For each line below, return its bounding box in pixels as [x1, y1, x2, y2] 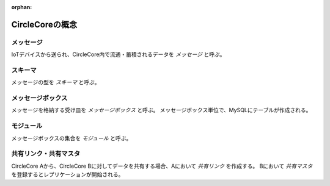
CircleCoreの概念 [11, 19, 78, 30]
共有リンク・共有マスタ [11, 149, 81, 158]
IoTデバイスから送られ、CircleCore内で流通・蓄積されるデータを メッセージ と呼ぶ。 [11, 51, 226, 58]
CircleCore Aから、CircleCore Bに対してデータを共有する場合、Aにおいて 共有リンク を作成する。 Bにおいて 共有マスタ [11, 162, 313, 170]
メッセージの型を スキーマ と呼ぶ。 [11, 79, 100, 86]
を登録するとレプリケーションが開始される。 [11, 171, 124, 178]
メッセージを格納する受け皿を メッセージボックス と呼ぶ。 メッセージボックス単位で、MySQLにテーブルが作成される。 [11, 107, 312, 114]
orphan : [11, 4, 32, 10]
